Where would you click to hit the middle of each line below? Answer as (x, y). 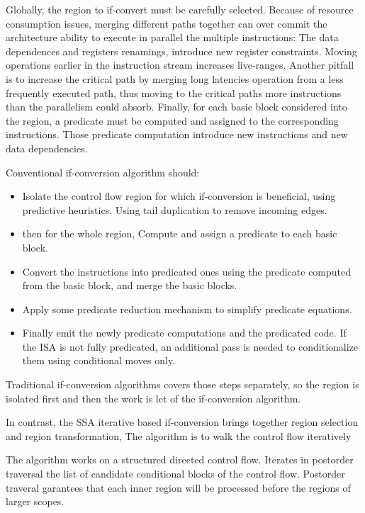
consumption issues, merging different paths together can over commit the (167, 23)
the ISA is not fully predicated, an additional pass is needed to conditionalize (190, 346)
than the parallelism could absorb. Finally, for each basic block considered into (176, 107)
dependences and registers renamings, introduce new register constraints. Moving (181, 51)
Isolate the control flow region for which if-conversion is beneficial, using (179, 196)
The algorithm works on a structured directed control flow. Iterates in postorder (180, 460)
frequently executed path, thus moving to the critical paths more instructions (174, 92)
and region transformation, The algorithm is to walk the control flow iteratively (179, 435)
